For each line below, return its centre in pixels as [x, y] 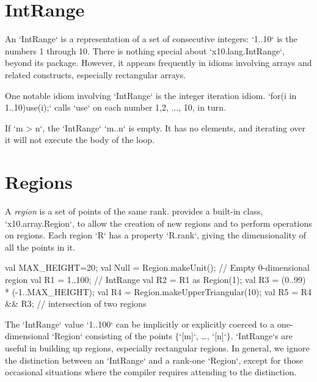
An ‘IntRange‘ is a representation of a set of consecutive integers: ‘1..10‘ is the [151, 39]
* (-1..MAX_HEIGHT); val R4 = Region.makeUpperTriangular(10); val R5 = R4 [158, 291]
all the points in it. [40, 247]
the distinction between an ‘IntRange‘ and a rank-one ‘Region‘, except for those [154, 360]
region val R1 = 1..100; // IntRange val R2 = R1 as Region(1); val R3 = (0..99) [155, 279]
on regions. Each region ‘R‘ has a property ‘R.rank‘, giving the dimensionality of [156, 235]
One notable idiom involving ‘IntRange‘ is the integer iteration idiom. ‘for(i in [151, 95]
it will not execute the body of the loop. [80, 140]
